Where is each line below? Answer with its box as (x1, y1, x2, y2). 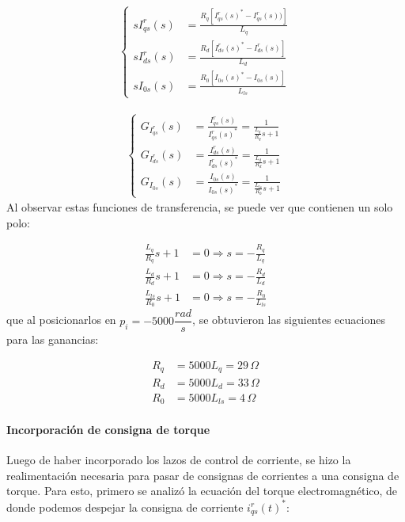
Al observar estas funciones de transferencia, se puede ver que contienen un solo (6, 199, 393, 215)
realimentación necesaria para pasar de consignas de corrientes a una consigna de (6, 467, 399, 483)
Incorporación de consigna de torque (6, 421, 210, 438)
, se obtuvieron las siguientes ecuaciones (192, 311, 385, 328)
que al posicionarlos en (6, 311, 116, 328)
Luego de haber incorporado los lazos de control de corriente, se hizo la (6, 452, 351, 468)
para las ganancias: (6, 331, 99, 348)
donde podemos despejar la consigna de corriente (6, 498, 244, 515)
